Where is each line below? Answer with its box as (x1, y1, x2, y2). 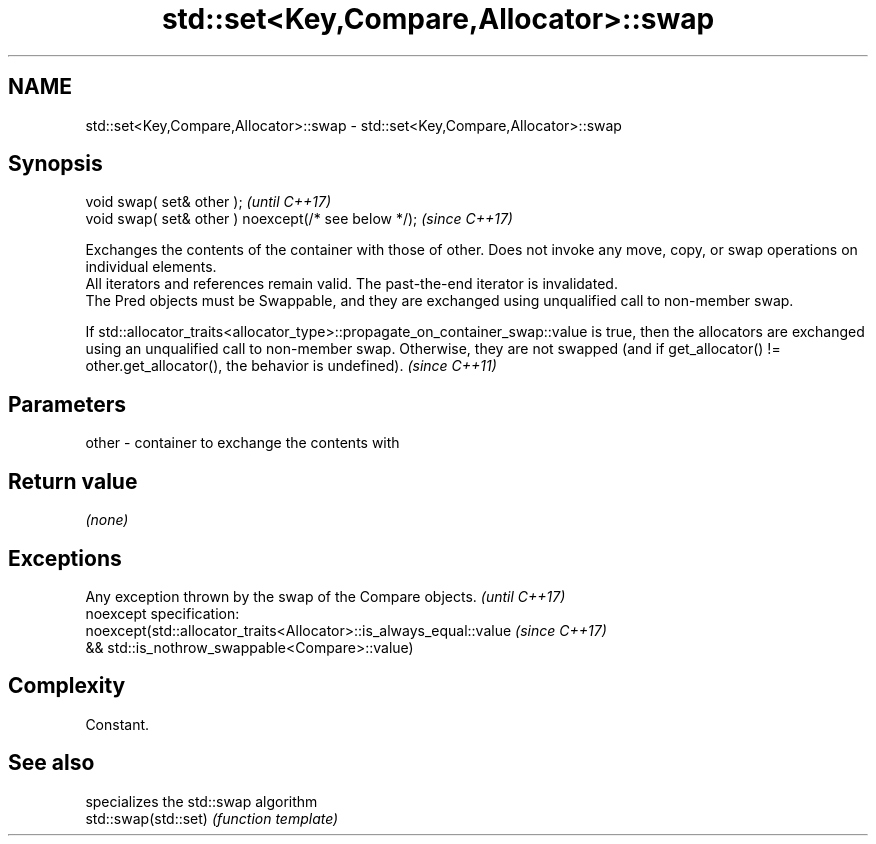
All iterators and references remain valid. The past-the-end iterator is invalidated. (85, 275, 618, 293)
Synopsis (8, 151, 103, 177)
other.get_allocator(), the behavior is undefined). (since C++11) (85, 357, 497, 375)
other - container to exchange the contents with (85, 434, 400, 452)
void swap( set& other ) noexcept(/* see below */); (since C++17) (85, 210, 513, 228)
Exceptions (8, 545, 122, 571)
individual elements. (85, 258, 217, 276)
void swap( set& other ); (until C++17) (85, 193, 332, 211)
